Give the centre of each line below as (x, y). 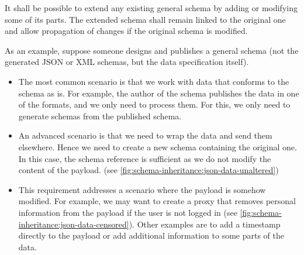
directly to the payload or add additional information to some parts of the (151, 235)
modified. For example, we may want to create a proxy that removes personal (157, 201)
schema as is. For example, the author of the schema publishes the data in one (159, 93)
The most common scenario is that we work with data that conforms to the (154, 81)
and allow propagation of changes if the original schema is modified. (126, 31)
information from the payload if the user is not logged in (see (128, 212)
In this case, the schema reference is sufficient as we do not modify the (145, 158)
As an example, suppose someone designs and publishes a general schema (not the (152, 50)
